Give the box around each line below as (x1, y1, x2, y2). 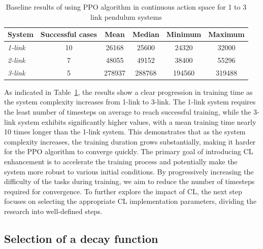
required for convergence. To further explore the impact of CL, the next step (4, 186, 242, 196)
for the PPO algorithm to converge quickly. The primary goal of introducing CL (4, 146, 253, 157)
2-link (8, 54, 25, 65)
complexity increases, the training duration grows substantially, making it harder (4, 136, 256, 147)
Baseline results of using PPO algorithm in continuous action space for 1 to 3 (6, 2, 247, 12)
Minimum (166, 29, 202, 40)
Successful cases (40, 29, 97, 40)
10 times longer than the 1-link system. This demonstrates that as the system (4, 126, 246, 137)
